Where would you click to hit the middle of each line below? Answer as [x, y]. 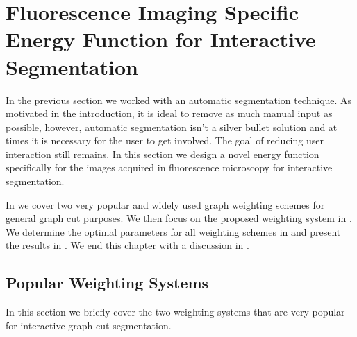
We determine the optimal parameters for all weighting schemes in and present [173, 231]
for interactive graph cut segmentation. [89, 325]
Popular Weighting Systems [107, 283]
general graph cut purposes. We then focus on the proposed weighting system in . [179, 218]
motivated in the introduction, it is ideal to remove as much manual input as [169, 113]
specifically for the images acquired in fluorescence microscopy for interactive [169, 167]
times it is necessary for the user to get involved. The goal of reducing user [165, 140]
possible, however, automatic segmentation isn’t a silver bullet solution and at [172, 127]
